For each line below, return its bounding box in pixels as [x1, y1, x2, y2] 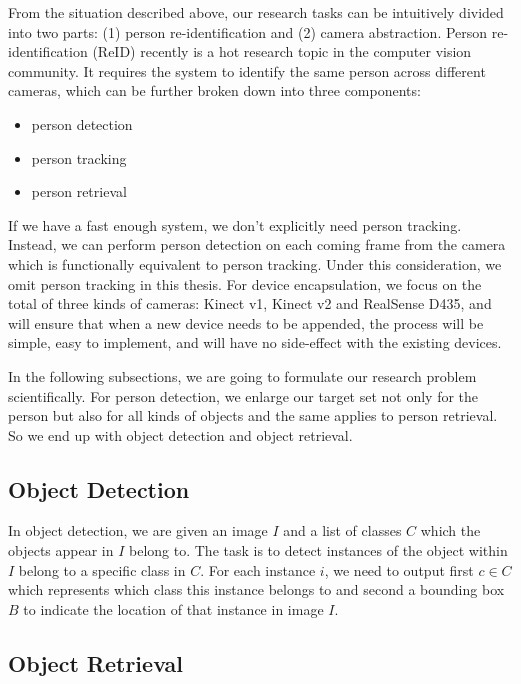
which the [420, 520, 481, 541]
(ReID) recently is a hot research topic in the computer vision [92, 41, 472, 62]
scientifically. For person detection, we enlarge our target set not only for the [8, 385, 479, 406]
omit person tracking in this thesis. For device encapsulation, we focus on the [8, 273, 482, 294]
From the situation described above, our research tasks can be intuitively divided [8, 2, 504, 22]
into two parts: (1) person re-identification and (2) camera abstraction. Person [8, 21, 488, 42]
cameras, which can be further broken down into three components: [8, 80, 421, 101]
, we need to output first [324, 559, 474, 580]
